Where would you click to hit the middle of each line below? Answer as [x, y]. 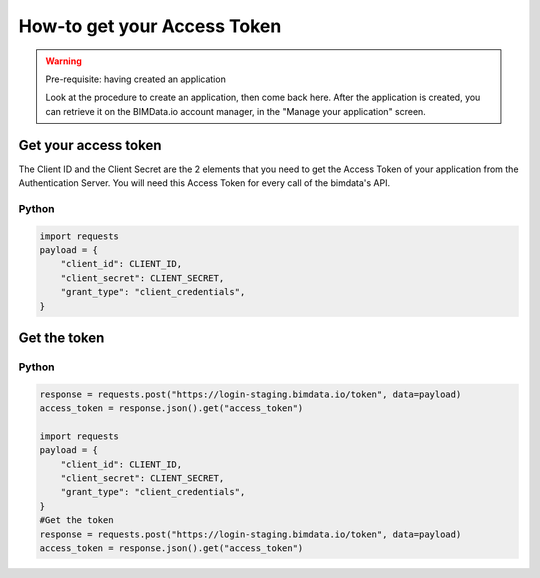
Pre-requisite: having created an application [136, 79]
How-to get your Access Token [150, 26]
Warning [63, 61]
